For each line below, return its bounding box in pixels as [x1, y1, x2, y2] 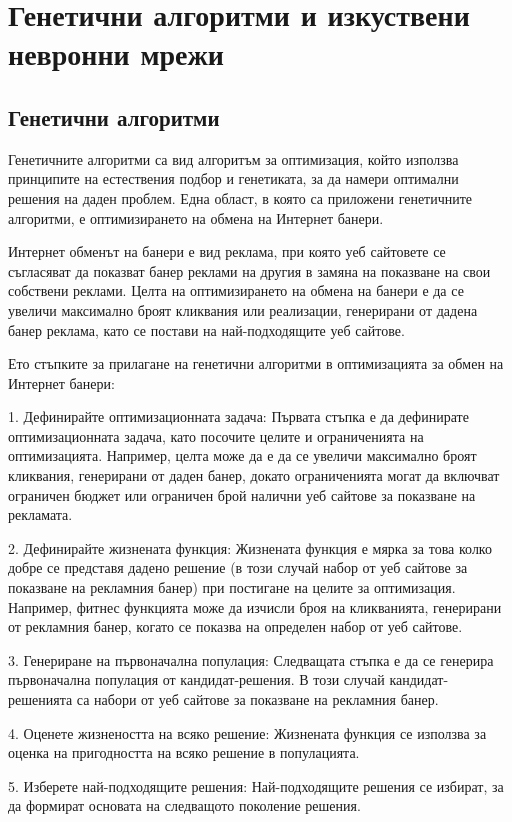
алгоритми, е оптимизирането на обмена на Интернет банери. [8, 207, 384, 228]
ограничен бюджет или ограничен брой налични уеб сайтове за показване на [8, 484, 476, 505]
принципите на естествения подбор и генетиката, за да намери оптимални [8, 168, 459, 189]
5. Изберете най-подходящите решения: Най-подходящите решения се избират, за [8, 775, 504, 796]
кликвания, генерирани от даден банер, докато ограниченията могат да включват [8, 465, 500, 486]
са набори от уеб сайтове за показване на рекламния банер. [76, 689, 439, 710]
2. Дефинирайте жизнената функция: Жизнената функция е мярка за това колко [8, 537, 492, 558]
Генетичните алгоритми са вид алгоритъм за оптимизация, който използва [8, 148, 459, 169]
